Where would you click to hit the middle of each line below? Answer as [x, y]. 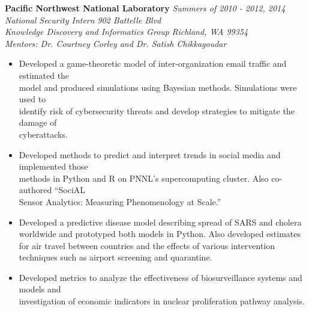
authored [35, 190]
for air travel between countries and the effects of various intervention [147, 245]
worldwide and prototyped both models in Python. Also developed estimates [160, 234]
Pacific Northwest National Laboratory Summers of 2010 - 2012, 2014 [145, 8]
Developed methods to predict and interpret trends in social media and [150, 154]
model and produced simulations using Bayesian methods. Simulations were [158, 87]
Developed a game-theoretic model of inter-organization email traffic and [153, 63]
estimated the [44, 75]
